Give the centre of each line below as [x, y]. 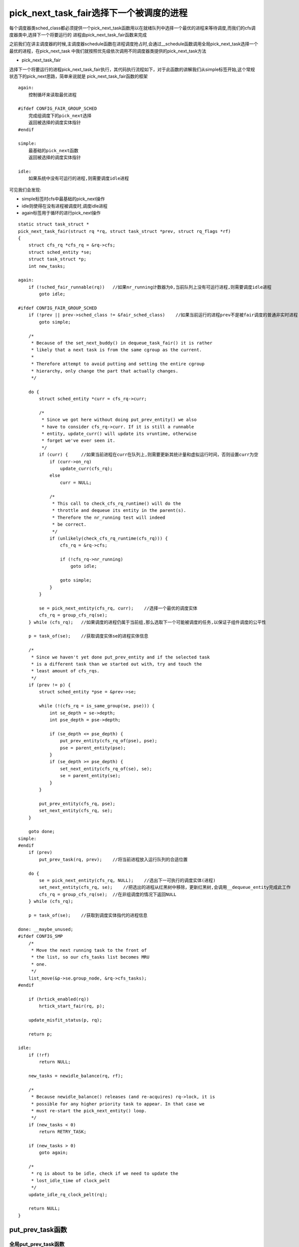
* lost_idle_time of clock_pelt [71, 1180]
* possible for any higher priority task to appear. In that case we [118, 1104]
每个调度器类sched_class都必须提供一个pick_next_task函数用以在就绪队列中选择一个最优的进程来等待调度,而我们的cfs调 [133, 28]
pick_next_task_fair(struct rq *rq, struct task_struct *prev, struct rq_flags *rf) [125, 231]
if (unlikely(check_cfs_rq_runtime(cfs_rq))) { [109, 538]
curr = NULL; [76, 482]
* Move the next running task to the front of [89, 950]
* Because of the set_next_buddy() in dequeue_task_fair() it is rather [122, 343]
